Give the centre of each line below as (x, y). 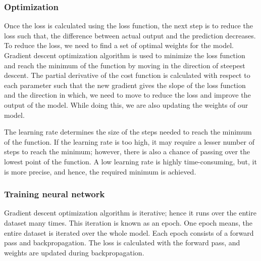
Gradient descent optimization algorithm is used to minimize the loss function (125, 55)
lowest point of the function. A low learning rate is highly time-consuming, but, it (130, 161)
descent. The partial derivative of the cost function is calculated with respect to (127, 75)
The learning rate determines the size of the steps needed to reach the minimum (128, 132)
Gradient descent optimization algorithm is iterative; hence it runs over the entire (130, 213)
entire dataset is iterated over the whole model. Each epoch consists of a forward (129, 232)
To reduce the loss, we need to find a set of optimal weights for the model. (119, 45)
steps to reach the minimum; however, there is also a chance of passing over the (127, 151)
